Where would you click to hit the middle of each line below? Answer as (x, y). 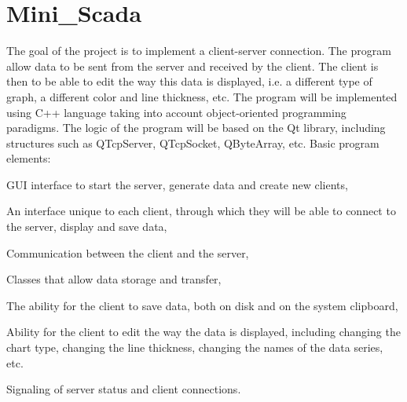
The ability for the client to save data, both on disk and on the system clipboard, (202, 305)
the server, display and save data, (87, 227)
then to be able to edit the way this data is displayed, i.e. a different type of (189, 81)
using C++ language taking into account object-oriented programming (176, 112)
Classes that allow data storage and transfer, (114, 279)
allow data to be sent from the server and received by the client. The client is (192, 66)
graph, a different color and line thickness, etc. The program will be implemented (202, 96)
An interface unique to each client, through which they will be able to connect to (201, 211)
